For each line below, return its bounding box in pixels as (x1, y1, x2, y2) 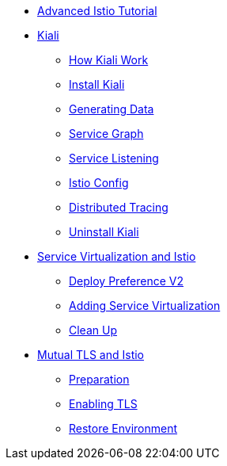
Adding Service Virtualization (69, 299, 221, 312)
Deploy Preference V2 (69, 274, 183, 288)
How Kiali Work (69, 53, 149, 67)
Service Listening (69, 151, 159, 165)
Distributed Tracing (69, 201, 168, 214)
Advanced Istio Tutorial (37, 4, 157, 17)
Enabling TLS (69, 397, 138, 411)
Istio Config (69, 176, 129, 189)
